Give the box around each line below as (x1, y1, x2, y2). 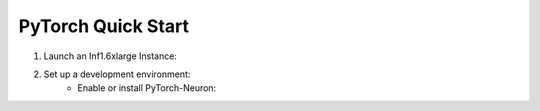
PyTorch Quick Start (18, 15, 190, 37)
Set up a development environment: (43, 68, 191, 80)
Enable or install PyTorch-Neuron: (77, 82, 217, 94)
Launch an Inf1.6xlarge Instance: (43, 50, 177, 62)
